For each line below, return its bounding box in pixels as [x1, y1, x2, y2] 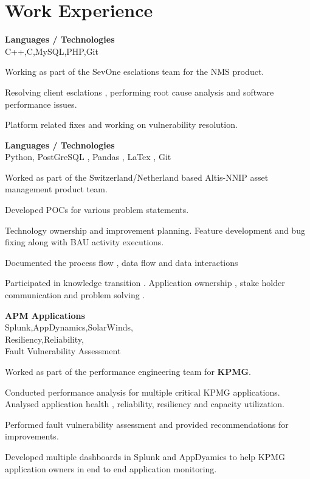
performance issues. [5, 97, 77, 110]
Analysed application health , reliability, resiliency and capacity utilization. [5, 397, 284, 410]
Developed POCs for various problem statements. [5, 203, 189, 216]
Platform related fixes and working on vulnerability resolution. [5, 118, 238, 131]
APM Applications [5, 309, 85, 321]
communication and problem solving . [5, 288, 145, 301]
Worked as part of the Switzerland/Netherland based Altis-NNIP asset [5, 170, 269, 183]
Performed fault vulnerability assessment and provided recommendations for [5, 418, 289, 430]
